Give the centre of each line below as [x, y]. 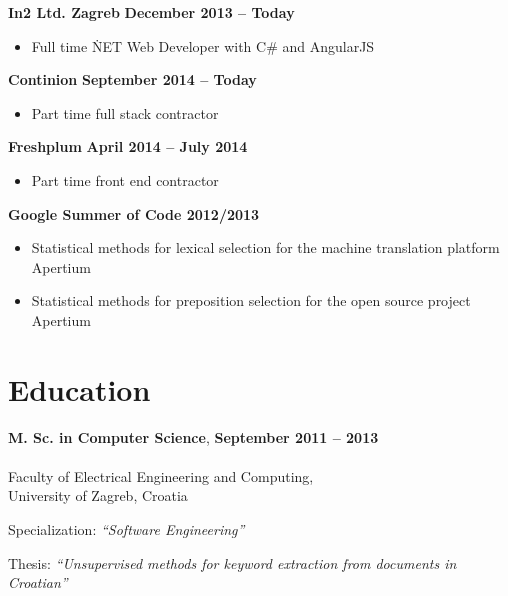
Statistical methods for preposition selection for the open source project [251, 300]
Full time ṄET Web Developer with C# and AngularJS [203, 45]
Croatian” [38, 582]
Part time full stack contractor [125, 112]
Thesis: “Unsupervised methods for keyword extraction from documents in [232, 562]
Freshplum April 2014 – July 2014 [128, 146]
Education [79, 388]
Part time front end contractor [125, 179]
